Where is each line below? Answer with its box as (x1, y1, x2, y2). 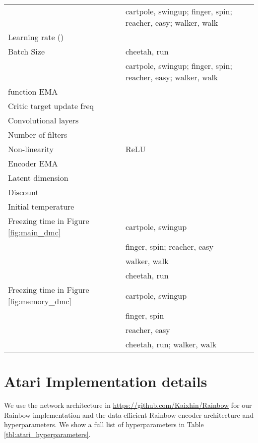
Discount (8, 186, 39, 198)
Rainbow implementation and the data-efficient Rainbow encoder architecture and (4, 409, 254, 420)
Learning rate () (8, 31, 64, 43)
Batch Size (8, 46, 45, 57)
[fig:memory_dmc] (8, 295, 72, 307)
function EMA (8, 86, 58, 97)
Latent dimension (8, 172, 68, 183)
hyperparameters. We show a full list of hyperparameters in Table (4, 419, 204, 430)
